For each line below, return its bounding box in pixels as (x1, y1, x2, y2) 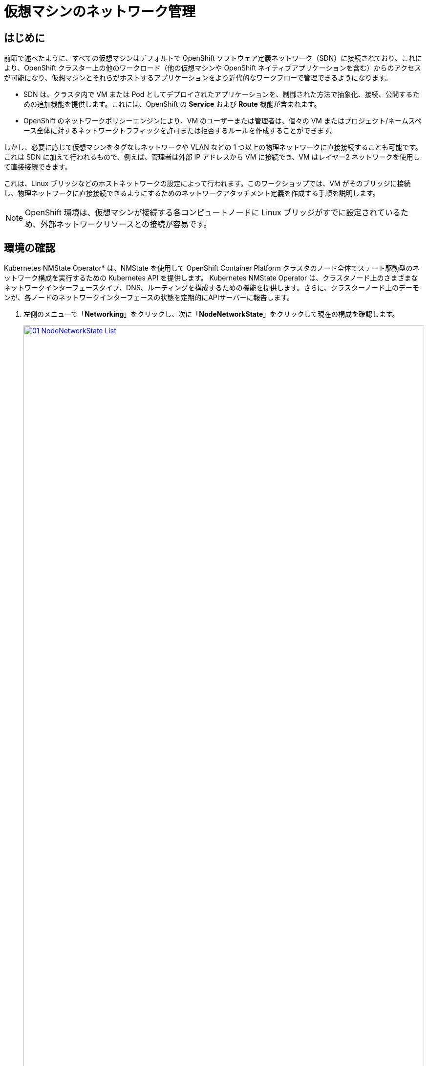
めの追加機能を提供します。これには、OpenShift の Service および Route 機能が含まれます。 (23, 100, 321, 109)
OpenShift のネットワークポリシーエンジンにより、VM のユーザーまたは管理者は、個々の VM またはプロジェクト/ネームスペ (23, 116, 422, 125)
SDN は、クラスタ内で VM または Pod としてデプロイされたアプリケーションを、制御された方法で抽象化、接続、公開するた (23, 90, 420, 99)
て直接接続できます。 (4, 162, 72, 171)
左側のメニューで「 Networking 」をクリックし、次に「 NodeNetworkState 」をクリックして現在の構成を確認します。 (23, 310, 399, 319)
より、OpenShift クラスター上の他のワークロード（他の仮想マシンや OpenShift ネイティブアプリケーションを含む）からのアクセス (4, 64, 421, 72)
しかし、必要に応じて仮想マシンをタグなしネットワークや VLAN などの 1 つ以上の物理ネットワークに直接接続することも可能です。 (4, 143, 422, 152)
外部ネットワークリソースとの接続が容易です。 (41, 219, 212, 230)
